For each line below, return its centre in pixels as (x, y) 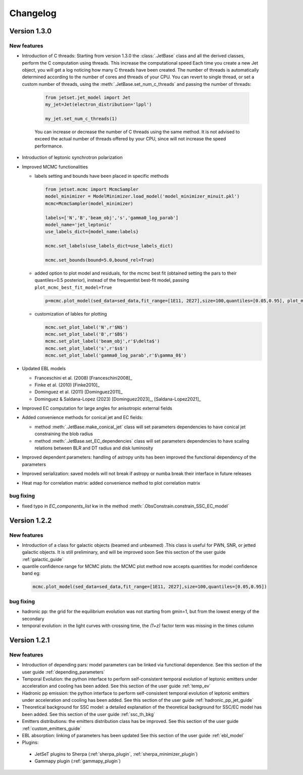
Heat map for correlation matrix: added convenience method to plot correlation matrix (111, 483)
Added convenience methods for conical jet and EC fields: (83, 418)
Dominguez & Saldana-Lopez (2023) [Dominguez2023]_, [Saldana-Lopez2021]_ (118, 399)
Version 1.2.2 (31, 520)
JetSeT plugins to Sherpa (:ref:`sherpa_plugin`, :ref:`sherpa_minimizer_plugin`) (116, 754)
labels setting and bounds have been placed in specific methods (102, 176)
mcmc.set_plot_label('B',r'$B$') (87, 334)
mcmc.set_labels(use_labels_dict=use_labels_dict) (109, 246)
